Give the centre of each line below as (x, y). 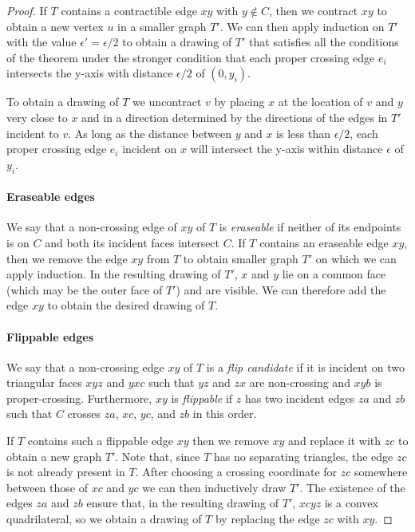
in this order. (225, 414)
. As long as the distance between (150, 133)
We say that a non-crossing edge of (92, 227)
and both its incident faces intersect (132, 242)
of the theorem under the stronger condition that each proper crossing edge (191, 57)
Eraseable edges (51, 197)
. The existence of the (352, 487)
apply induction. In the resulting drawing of (114, 274)
